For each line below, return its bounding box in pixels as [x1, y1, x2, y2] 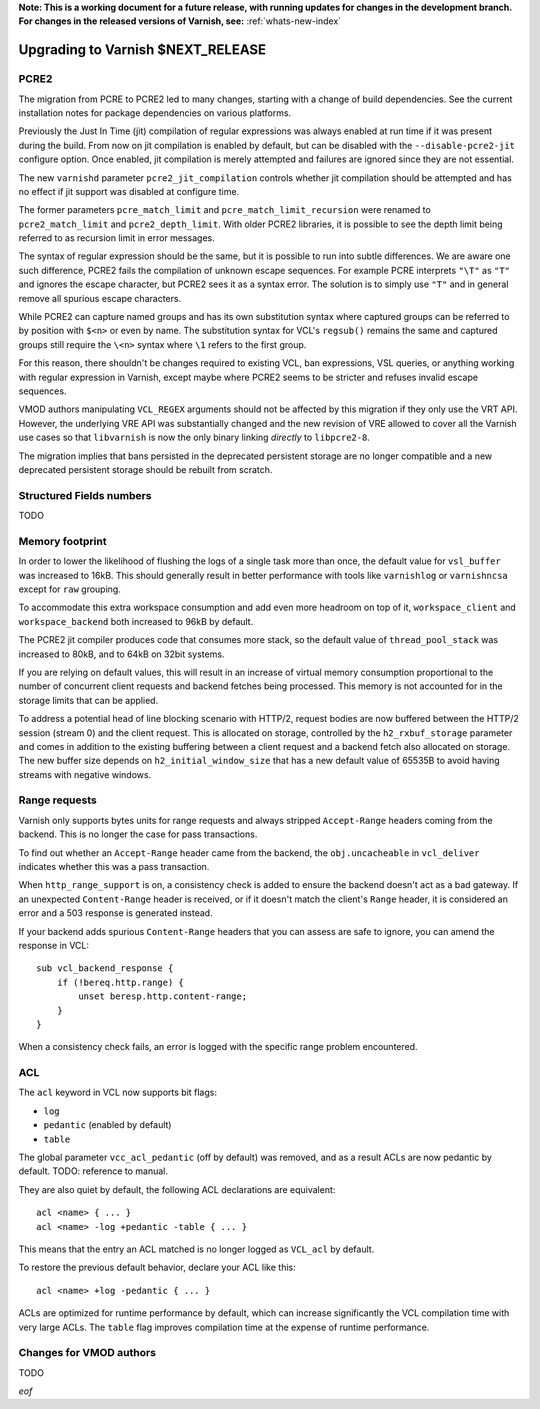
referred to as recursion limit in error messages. [18, 232, 215, 244]
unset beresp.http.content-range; [78, 991, 248, 1002]
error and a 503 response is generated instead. [18, 907, 214, 919]
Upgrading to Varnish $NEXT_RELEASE [18, 41, 267, 59]
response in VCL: [18, 939, 90, 951]
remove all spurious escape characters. [18, 292, 182, 304]
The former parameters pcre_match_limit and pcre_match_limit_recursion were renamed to [18, 204, 432, 216]
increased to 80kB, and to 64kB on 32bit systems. [18, 648, 225, 660]
